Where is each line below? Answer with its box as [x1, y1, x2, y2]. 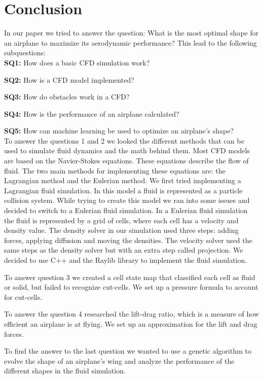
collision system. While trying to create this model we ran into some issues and [4, 195, 250, 205]
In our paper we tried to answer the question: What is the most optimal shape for [4, 27, 259, 38]
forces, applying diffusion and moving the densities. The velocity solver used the [4, 234, 252, 245]
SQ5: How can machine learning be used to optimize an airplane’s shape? [4, 125, 234, 136]
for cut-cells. [4, 291, 43, 302]
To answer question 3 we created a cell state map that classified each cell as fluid [4, 271, 255, 282]
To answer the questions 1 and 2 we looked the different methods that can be [4, 135, 244, 146]
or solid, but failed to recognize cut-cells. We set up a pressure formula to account [4, 282, 258, 292]
